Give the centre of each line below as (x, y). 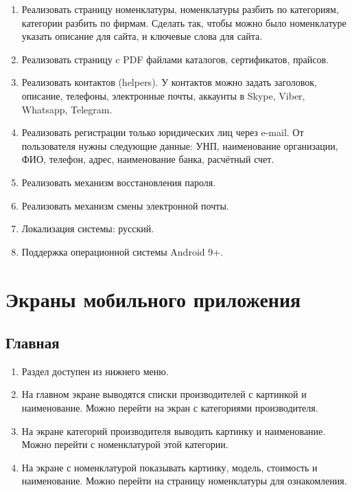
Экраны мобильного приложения (153, 299)
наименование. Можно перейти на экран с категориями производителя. (170, 408)
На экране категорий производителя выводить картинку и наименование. (174, 430)
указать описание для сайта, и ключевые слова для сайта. (142, 36)
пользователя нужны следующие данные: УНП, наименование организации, (180, 145)
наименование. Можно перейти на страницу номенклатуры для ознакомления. (184, 481)
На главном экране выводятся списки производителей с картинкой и (164, 394)
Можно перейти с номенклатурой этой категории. (125, 444)
